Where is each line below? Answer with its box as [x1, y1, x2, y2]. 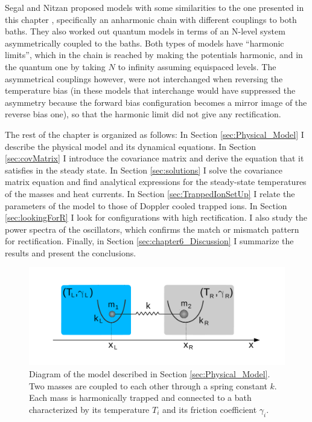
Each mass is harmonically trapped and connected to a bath [29, 391, 252, 404]
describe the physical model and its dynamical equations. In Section [5, 140, 256, 152]
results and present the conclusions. [5, 246, 136, 259]
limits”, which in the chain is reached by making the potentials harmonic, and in [5, 48, 303, 61]
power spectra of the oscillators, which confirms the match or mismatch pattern [5, 222, 299, 235]
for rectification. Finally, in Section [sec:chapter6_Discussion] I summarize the [5, 235, 294, 247]
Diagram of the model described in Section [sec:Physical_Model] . [29, 367, 270, 380]
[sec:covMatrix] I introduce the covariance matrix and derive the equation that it [5, 152, 304, 164]
